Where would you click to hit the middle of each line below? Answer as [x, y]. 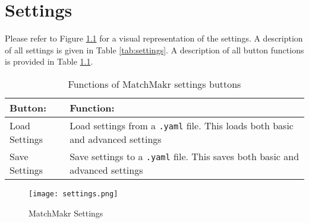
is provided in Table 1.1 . [49, 61]
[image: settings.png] [73, 194]
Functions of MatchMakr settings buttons [154, 84]
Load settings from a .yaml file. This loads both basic [182, 125]
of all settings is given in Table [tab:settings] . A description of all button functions [154, 50]
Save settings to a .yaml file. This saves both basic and [185, 156]
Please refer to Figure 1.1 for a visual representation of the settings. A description [154, 38]
